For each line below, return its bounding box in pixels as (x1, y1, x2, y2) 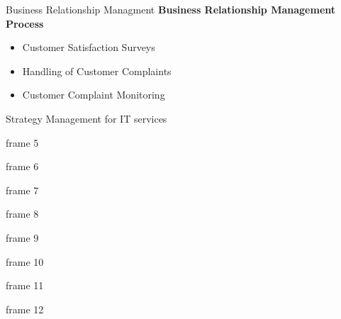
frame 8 (6, 206, 39, 221)
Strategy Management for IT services (6, 111, 167, 125)
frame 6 (6, 159, 39, 174)
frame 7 (6, 182, 39, 197)
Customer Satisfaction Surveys (22, 40, 155, 55)
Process (6, 16, 44, 30)
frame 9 (6, 230, 39, 245)
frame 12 (6, 301, 44, 316)
